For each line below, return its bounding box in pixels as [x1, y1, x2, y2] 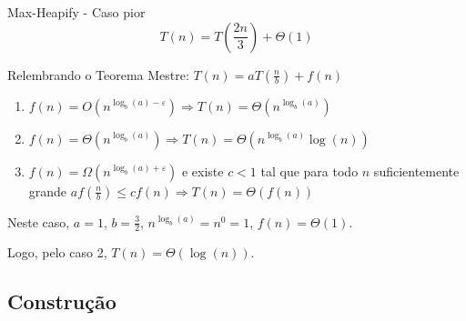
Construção [7, 287, 116, 316]
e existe [181, 161, 224, 180]
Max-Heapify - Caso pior [7, 3, 146, 21]
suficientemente [373, 161, 460, 180]
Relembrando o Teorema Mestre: [7, 65, 189, 84]
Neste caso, [7, 212, 70, 231]
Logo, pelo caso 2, [7, 243, 107, 262]
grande [28, 181, 67, 200]
